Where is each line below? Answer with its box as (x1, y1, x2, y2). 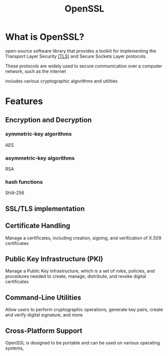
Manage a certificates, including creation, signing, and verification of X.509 (5, 234, 162, 241)
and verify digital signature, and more (5, 312, 83, 318)
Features (5, 96, 43, 107)
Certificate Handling (5, 221, 70, 230)
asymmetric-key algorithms (5, 154, 75, 161)
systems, (5, 345, 24, 351)
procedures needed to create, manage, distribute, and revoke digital (5, 273, 146, 279)
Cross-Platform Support (5, 326, 82, 335)
